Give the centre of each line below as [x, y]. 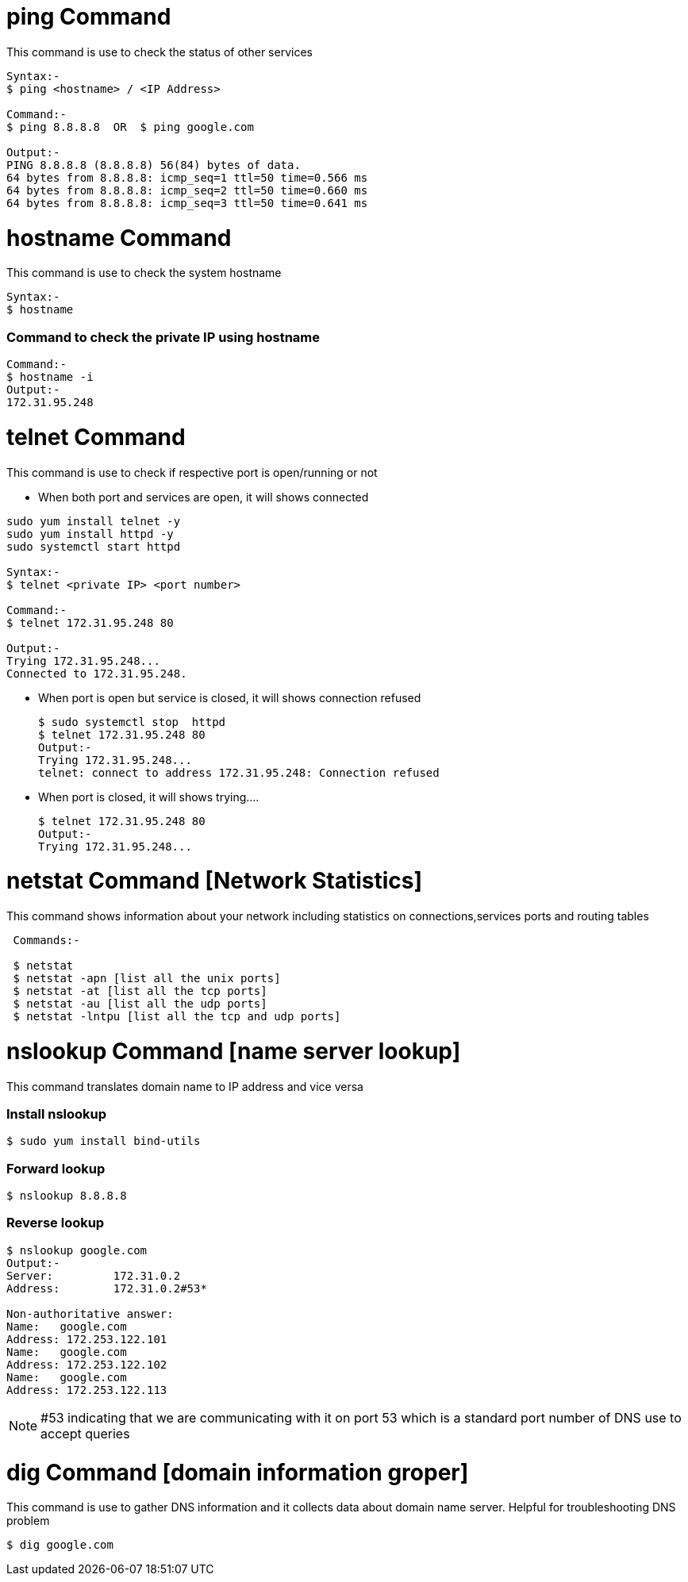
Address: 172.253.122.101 [87, 1339]
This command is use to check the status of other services [160, 52]
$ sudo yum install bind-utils [104, 1141]
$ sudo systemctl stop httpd [132, 722]
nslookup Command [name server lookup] [234, 1051]
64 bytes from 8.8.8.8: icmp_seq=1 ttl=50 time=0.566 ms [187, 177]
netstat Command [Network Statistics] [215, 881]
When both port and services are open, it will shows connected [204, 497]
